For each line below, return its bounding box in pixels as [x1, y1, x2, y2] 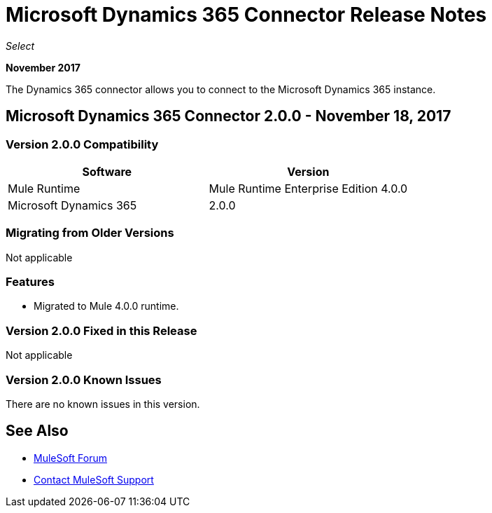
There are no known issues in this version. [6, 397, 200, 410]
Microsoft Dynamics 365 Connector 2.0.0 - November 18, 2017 [6, 107, 451, 125]
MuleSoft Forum [34, 451, 107, 464]
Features [6, 275, 55, 289]
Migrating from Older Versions [6, 226, 174, 240]
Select [6, 39, 35, 52]
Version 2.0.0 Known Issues [6, 372, 162, 387]
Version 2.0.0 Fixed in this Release [6, 323, 197, 338]
